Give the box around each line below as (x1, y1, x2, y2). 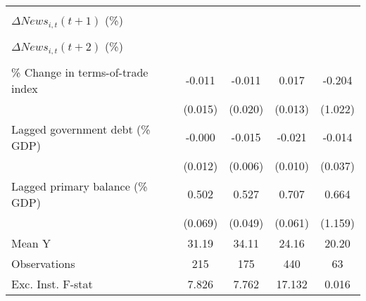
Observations (11, 255, 75, 271)
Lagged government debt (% (11, 120, 151, 137)
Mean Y (11, 234, 51, 251)
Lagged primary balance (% (11, 177, 148, 194)
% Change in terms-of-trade (11, 63, 149, 80)
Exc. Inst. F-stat (11, 275, 93, 292)
